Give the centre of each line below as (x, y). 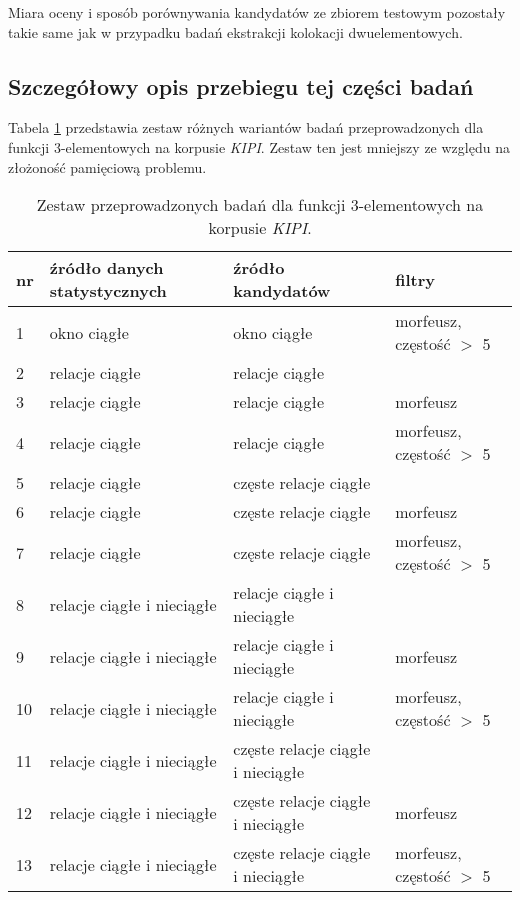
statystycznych (108, 291)
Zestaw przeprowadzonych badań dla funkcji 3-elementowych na (260, 205)
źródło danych (106, 268)
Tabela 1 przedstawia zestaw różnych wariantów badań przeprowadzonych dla (246, 127)
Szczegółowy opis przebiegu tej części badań (241, 85)
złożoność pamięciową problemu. (107, 166)
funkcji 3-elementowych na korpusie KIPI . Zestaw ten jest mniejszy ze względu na (259, 146)
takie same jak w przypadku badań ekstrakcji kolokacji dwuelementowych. (235, 31)
